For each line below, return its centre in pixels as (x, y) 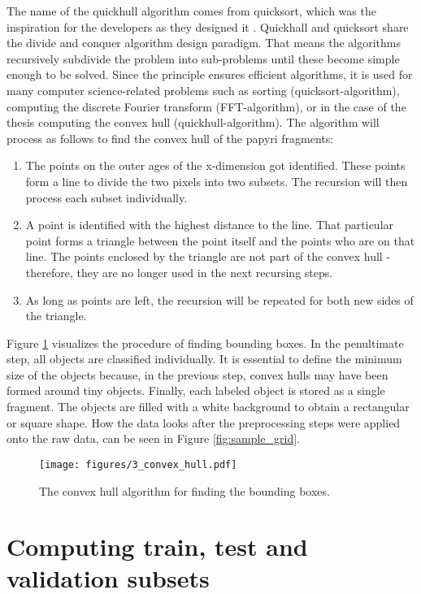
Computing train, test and (157, 546)
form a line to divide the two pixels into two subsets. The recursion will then (217, 181)
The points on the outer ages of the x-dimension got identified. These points (215, 165)
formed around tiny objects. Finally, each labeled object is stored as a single (196, 390)
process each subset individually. (106, 197)
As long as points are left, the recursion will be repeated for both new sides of (219, 299)
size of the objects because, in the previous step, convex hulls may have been (197, 374)
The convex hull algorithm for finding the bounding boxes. (184, 490)
